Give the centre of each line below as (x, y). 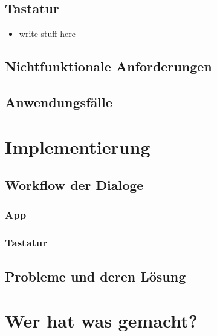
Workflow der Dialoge (74, 185)
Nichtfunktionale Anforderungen (108, 66)
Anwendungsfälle (59, 101)
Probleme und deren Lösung (96, 276)
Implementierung (78, 146)
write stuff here (47, 34)
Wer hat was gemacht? (102, 321)
